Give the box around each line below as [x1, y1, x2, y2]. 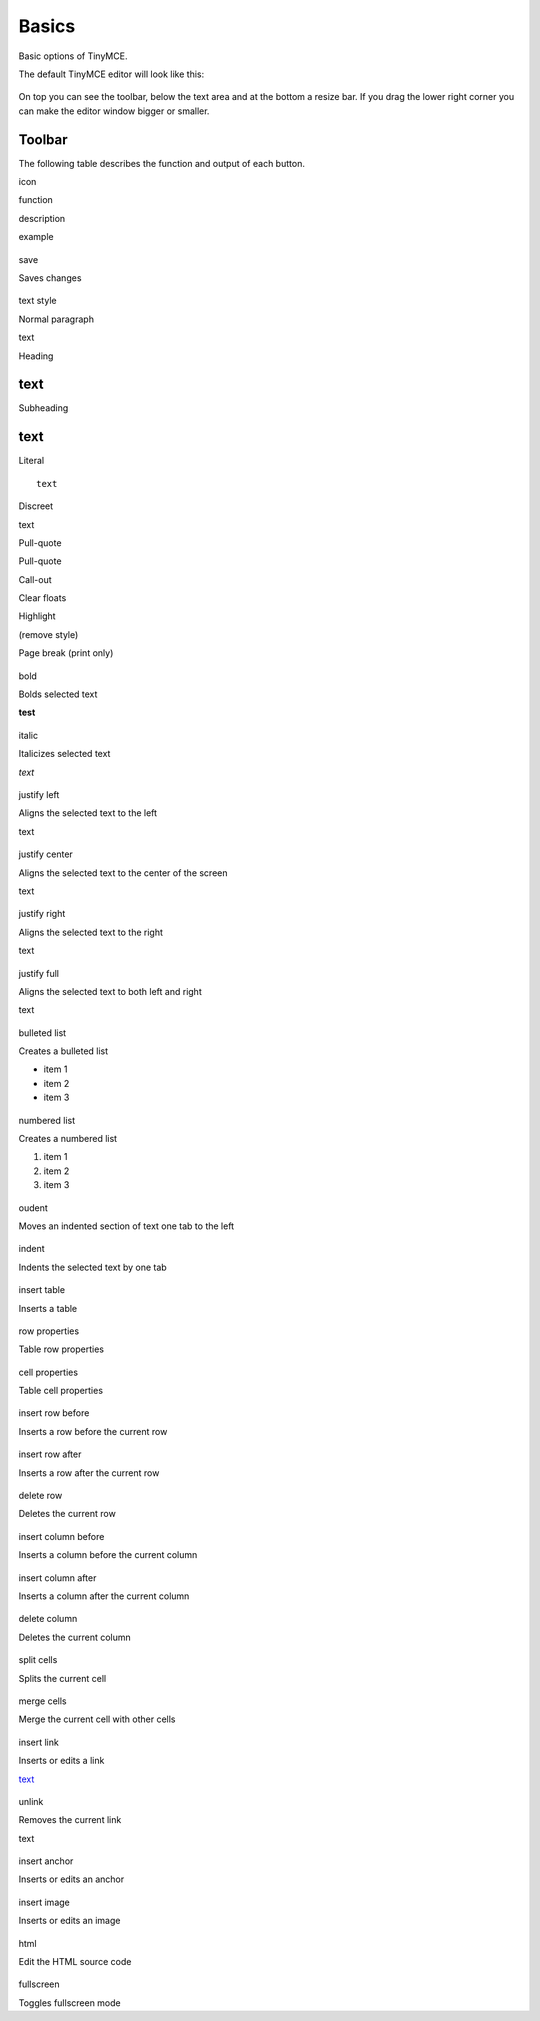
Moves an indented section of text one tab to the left [18, 1220, 235, 1232]
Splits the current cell [18, 1672, 107, 1684]
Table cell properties [18, 1385, 104, 1397]
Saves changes [18, 271, 82, 284]
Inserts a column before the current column [18, 1549, 198, 1561]
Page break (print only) [18, 647, 114, 659]
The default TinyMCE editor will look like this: [18, 68, 205, 80]
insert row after [18, 1448, 82, 1460]
